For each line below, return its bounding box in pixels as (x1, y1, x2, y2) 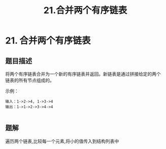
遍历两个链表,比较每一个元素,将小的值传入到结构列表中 (5, 138, 119, 144)
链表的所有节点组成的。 (5, 77, 54, 83)
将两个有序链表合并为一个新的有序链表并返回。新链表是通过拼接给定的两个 (5, 71, 161, 77)
